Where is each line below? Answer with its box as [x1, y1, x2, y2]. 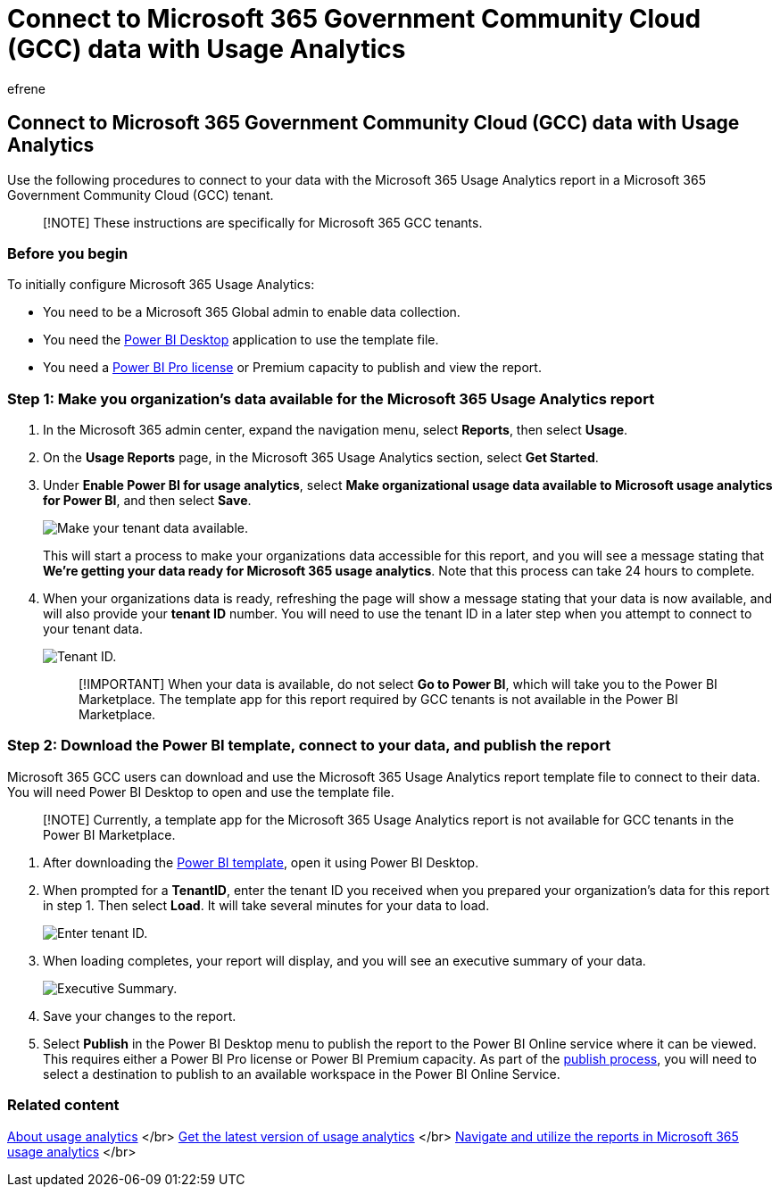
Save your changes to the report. [43, 1007, 236, 1024]
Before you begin [7, 244, 129, 262]
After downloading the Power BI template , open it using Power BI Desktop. [43, 854, 479, 870]
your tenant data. [43, 621, 143, 637]
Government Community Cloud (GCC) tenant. [7, 187, 274, 203]
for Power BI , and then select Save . [43, 493, 252, 509]
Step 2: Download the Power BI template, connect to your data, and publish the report [7, 736, 611, 755]
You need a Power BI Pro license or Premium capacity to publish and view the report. [43, 360, 542, 376]
